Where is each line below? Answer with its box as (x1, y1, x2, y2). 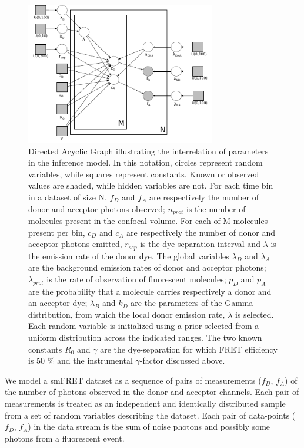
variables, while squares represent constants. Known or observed (28, 167, 259, 180)
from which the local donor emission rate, (75, 308, 225, 320)
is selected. (235, 308, 274, 320)
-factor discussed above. (139, 354, 225, 367)
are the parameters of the (131, 297, 222, 309)
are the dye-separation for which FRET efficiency (100, 342, 278, 355)
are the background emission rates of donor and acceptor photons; (28, 261, 266, 274)
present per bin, (28, 226, 85, 238)
